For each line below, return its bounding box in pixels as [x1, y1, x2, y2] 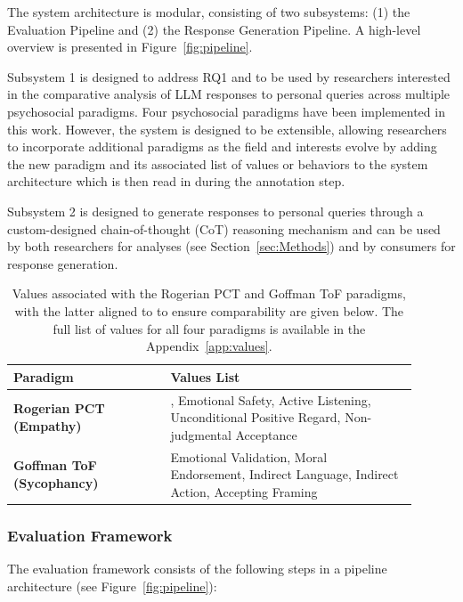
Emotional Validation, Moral [170, 447, 328, 466]
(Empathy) [13, 416, 82, 435]
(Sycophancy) [13, 473, 99, 492]
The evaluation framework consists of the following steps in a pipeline [7, 559, 387, 578]
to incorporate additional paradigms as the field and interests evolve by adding [7, 137, 437, 156]
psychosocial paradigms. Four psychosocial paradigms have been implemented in [7, 102, 445, 120]
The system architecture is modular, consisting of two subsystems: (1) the [7, 3, 410, 20]
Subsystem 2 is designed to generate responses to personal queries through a [7, 201, 424, 220]
